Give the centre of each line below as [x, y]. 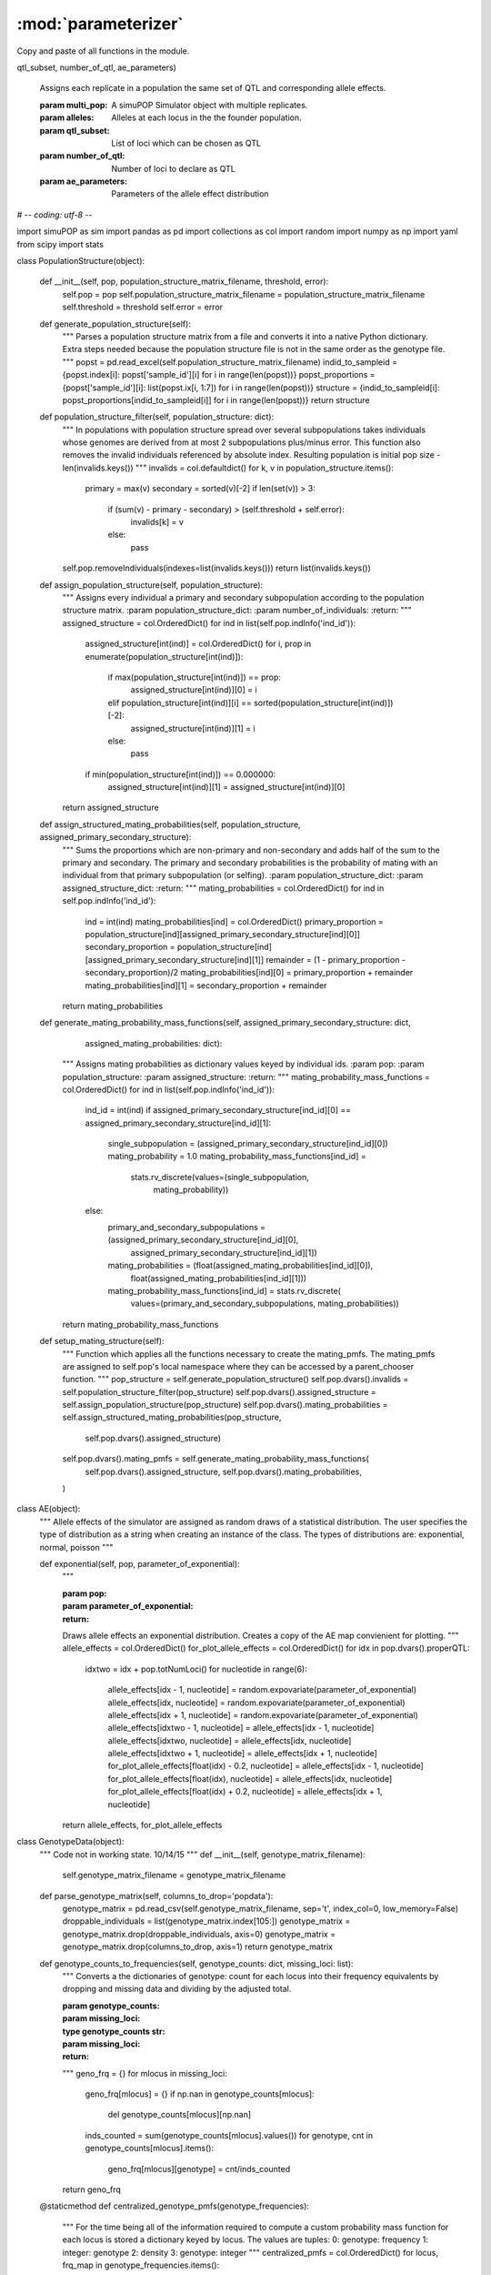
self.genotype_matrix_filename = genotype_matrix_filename [174, 1876]
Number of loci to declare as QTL [173, 168]
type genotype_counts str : [114, 2031]
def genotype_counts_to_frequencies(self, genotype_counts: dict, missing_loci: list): [196, 1963]
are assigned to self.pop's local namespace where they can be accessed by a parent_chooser [238, 1366]
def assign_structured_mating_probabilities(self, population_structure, [170, 824]
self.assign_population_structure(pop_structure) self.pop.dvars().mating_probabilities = [225, 1405]
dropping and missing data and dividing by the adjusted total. [177, 1989]
